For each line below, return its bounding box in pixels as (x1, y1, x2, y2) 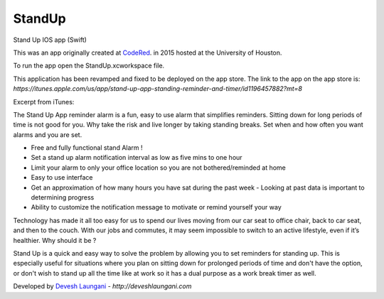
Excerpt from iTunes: (13, 97, 75, 106)
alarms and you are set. (13, 130, 82, 138)
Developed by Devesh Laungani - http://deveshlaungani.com (13, 282, 192, 290)
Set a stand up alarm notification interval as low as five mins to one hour (31, 153, 242, 162)
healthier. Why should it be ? (13, 236, 97, 244)
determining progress (31, 193, 95, 202)
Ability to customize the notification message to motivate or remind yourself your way (31, 203, 282, 212)
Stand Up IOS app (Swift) (13, 36, 87, 44)
